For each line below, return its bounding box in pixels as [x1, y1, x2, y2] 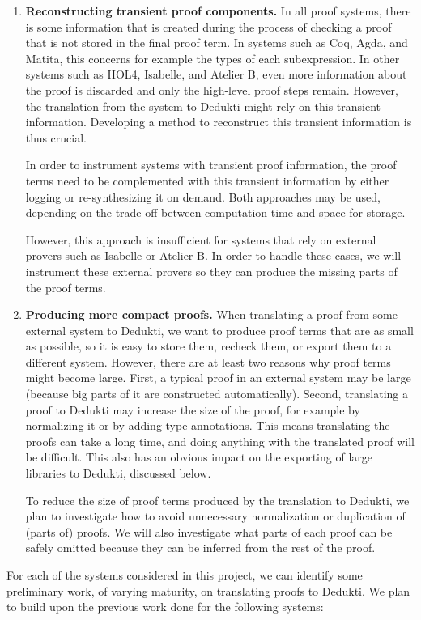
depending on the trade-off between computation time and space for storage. [25, 204, 406, 221]
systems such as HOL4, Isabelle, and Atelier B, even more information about [25, 66, 407, 83]
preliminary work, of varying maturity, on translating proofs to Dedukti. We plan [6, 582, 410, 599]
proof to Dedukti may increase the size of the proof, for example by [25, 401, 360, 418]
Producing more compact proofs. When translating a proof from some [25, 306, 398, 323]
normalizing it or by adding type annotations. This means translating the [25, 417, 390, 434]
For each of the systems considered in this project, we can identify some [6, 567, 363, 583]
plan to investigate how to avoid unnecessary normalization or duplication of [25, 507, 406, 524]
